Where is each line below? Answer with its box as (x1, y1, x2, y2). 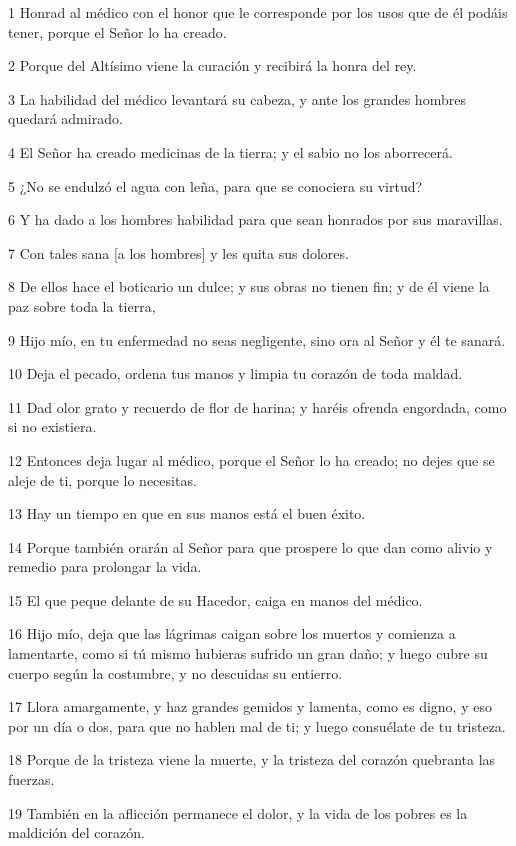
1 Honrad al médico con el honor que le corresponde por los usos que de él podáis (8, 2, 508, 22)
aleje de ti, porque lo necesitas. (8, 469, 197, 490)
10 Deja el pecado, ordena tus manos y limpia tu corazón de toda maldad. (8, 363, 463, 384)
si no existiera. (8, 416, 97, 437)
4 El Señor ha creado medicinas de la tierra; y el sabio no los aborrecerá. (8, 141, 453, 162)
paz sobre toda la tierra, (8, 295, 156, 316)
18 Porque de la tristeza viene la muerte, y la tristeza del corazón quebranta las (8, 749, 496, 770)
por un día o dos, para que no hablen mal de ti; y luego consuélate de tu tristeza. (8, 715, 506, 736)
